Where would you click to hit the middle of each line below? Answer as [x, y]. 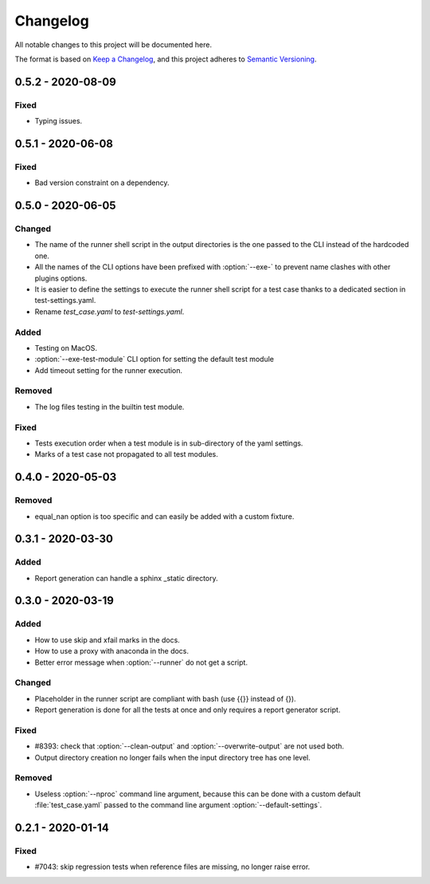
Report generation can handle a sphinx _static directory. [126, 578]
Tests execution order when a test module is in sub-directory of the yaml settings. [169, 443]
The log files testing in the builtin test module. [109, 407]
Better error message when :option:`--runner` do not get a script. [141, 662]
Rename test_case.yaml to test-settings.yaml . [109, 312]
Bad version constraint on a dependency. [102, 183]
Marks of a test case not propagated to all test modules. [126, 454]
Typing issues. [59, 121]
